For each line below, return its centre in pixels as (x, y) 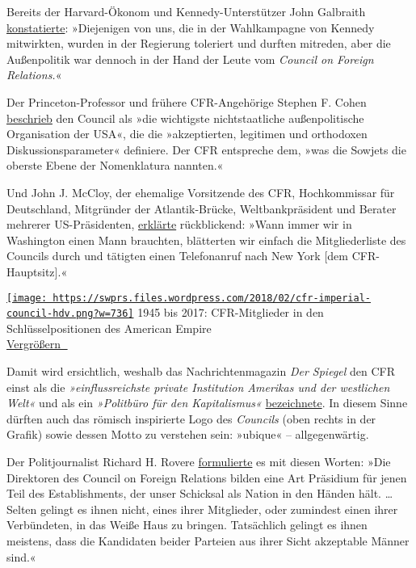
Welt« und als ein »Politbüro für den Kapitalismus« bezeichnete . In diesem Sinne (207, 403)
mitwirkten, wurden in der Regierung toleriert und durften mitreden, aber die (199, 43)
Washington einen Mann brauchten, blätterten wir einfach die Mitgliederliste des (206, 240)
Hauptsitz (31, 271)
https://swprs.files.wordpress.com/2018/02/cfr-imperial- (212, 298)
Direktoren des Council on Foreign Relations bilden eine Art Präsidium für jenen (207, 477)
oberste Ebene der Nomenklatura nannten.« (115, 165)
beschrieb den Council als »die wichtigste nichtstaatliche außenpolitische (185, 118)
